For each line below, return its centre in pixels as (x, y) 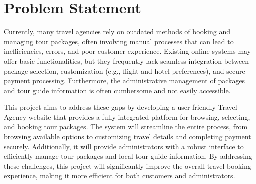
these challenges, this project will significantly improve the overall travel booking (128, 166)
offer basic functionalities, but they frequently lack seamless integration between (127, 61)
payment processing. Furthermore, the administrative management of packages (125, 81)
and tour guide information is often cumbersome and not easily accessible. (117, 90)
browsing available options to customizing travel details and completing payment (128, 137)
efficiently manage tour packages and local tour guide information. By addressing (128, 156)
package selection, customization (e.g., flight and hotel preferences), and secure (125, 71)
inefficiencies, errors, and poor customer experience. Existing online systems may (128, 51)
